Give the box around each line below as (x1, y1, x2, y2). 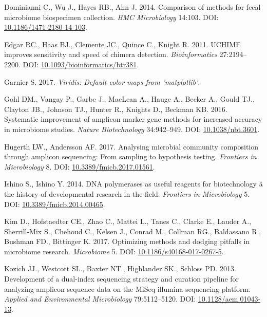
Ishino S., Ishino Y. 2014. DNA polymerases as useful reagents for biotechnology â (4, 178, 263, 189)
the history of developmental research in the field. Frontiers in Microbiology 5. (4, 188, 250, 199)
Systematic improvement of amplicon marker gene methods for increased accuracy (4, 114, 262, 124)
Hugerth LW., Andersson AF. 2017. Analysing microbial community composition (4, 141, 259, 152)
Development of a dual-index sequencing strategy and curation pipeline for (4, 273, 239, 284)
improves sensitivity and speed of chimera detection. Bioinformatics (4, 49, 217, 60)
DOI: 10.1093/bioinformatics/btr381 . (23, 59, 139, 69)
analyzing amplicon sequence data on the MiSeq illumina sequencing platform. (4, 283, 251, 294)
